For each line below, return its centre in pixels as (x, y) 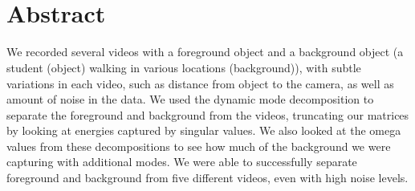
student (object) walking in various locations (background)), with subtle (184, 67)
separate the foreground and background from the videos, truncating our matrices (208, 114)
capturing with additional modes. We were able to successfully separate (182, 162)
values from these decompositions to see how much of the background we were (199, 146)
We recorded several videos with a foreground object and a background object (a (205, 52)
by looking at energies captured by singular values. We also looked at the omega (204, 130)
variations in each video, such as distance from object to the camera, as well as (200, 83)
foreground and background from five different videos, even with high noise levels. (207, 178)
